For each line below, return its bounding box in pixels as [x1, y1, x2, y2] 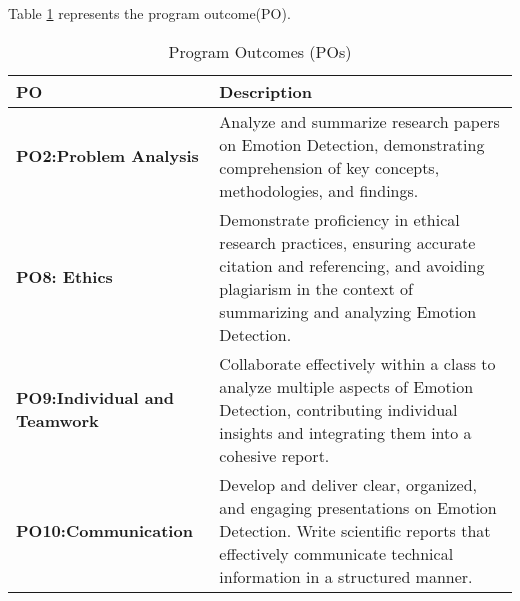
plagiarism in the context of [219, 276, 413, 300]
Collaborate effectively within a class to [219, 351, 496, 375]
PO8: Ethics [16, 265, 113, 289]
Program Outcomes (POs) [168, 39, 352, 63]
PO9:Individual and [16, 386, 175, 410]
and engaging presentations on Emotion [219, 495, 497, 519]
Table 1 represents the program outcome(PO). [8, 3, 291, 23]
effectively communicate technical [219, 541, 454, 565]
